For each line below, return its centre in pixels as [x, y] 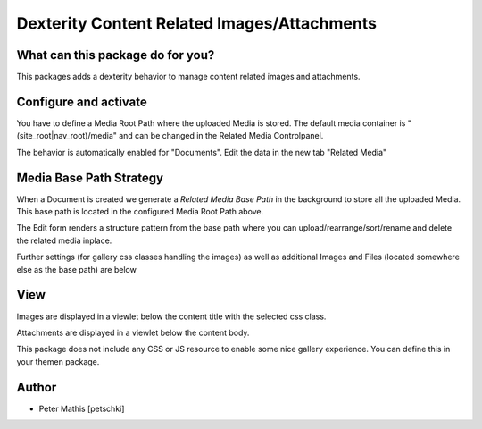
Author [37, 387]
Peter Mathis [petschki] [82, 408]
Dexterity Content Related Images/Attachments [196, 23]
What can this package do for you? [116, 55]
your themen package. [58, 361]
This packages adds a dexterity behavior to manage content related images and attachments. [188, 77]
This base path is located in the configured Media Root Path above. [140, 212]
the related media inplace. [64, 240]
